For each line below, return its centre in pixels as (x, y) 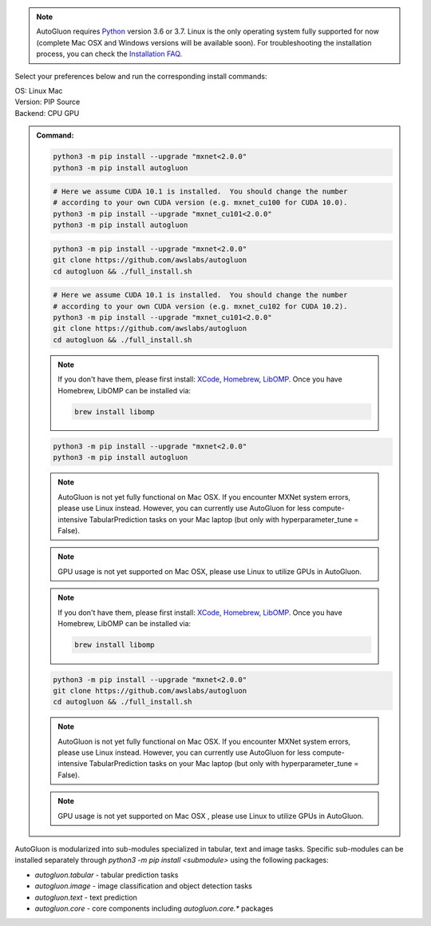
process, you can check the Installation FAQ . (109, 54)
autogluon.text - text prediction (86, 897)
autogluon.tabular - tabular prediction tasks (107, 875)
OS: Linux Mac (39, 90)
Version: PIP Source (47, 102)
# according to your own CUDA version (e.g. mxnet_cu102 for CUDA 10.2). (200, 306)
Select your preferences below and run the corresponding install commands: (141, 76)
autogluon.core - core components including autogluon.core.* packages (154, 908)
